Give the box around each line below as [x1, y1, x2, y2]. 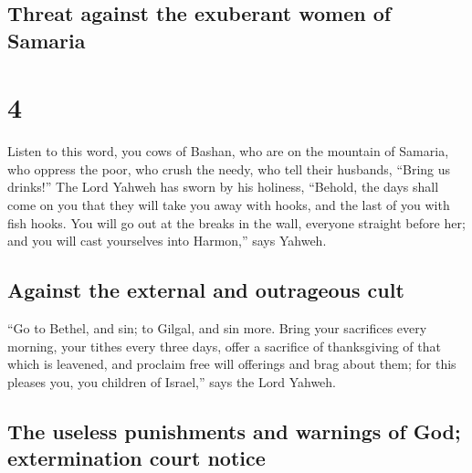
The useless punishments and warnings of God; [7, 416, 461, 445]
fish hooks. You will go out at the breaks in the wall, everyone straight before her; [7, 213, 466, 232]
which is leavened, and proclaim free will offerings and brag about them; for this [7, 354, 456, 373]
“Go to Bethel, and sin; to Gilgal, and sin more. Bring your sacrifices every [7, 319, 427, 338]
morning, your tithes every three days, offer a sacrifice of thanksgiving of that [7, 336, 441, 355]
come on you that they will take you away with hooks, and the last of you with [7, 195, 450, 215]
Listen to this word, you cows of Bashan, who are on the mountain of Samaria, [7, 142, 449, 161]
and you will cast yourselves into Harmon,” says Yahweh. [7, 231, 327, 250]
